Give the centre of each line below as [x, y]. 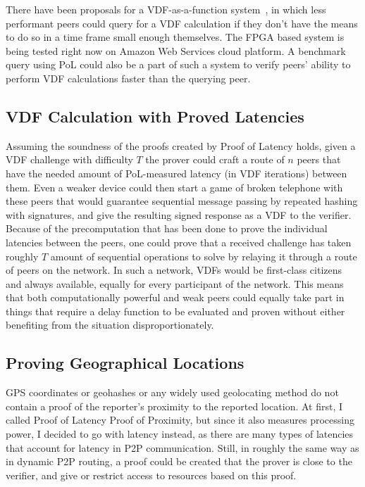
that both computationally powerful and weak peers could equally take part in [175, 297]
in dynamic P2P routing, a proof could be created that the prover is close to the [179, 461]
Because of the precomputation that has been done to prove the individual [167, 228]
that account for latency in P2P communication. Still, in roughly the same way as [182, 447]
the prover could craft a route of [215, 159]
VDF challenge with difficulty [69, 159]
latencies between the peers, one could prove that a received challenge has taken [179, 242]
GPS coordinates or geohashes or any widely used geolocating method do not [172, 392]
